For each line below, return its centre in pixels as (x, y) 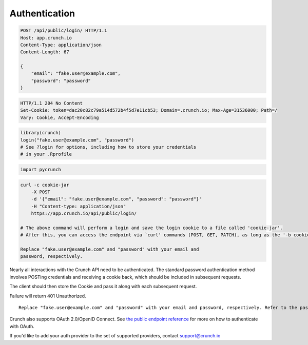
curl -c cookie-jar (45, 185)
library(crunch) (41, 133)
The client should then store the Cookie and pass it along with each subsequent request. (103, 287)
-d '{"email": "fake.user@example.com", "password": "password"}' (117, 199)
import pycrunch (41, 169)
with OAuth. (22, 326)
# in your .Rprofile (46, 154)
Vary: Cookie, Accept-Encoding (60, 117)
